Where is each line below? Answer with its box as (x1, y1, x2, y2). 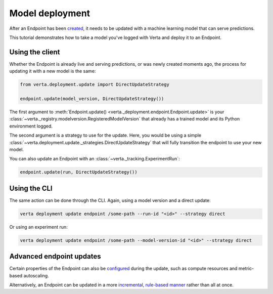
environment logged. (9, 123, 53, 129)
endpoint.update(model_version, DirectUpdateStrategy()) (20, 96, 164, 101)
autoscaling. (23, 272, 49, 278)
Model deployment (9, 8, 90, 19)
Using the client (9, 48, 60, 56)
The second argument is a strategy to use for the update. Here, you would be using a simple (9, 132, 202, 139)
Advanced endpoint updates (9, 252, 101, 261)
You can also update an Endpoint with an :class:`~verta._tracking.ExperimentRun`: (9, 156, 180, 162)
